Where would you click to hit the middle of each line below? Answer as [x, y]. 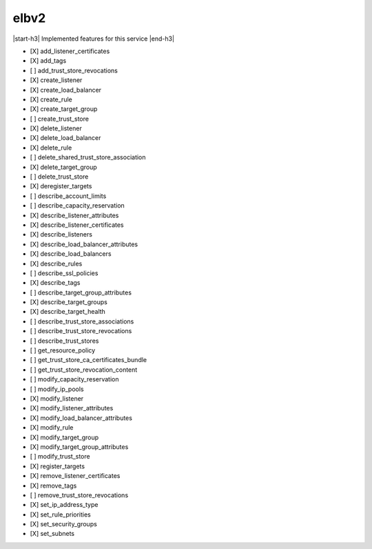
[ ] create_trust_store [60, 119]
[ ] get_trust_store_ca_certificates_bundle [89, 360]
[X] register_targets [58, 466]
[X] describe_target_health [68, 312]
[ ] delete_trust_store [59, 177]
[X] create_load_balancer [66, 90]
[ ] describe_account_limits [68, 196]
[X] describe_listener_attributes [74, 215]
